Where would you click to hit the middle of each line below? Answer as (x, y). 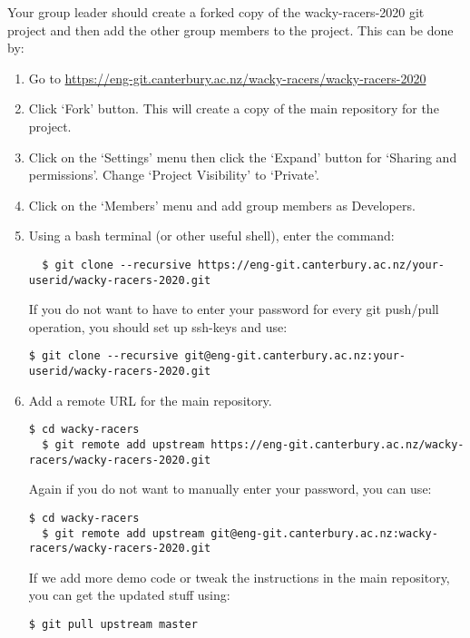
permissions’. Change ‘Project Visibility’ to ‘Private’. (174, 175)
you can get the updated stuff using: (129, 595)
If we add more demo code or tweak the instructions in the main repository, (239, 577)
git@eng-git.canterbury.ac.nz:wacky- (324, 533)
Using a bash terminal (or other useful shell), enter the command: (211, 236)
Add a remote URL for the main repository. (150, 400)
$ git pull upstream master (113, 625)
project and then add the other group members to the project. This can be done (230, 29)
